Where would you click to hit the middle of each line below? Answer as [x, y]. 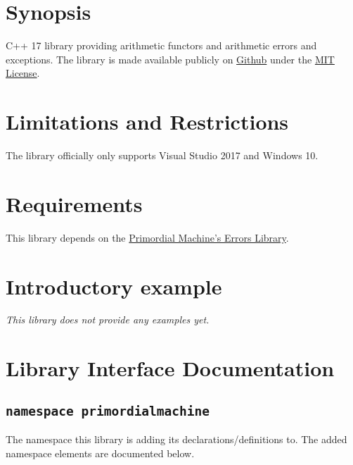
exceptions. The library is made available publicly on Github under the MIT [170, 59]
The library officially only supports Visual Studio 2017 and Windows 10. [162, 155]
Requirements [74, 203]
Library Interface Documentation [170, 368]
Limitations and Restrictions [147, 122]
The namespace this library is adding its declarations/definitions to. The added [176, 439]
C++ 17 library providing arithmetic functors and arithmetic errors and [161, 45]
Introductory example [114, 286]
